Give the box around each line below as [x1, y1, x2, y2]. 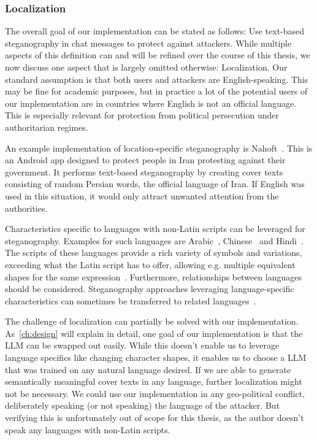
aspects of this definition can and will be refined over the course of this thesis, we [5, 48, 310, 61]
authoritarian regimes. [5, 120, 88, 133]
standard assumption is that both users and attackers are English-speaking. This [5, 72, 308, 85]
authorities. [5, 201, 48, 214]
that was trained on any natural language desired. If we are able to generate [5, 363, 291, 376]
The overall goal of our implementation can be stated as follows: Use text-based [5, 25, 305, 37]
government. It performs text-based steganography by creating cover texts [5, 165, 283, 178]
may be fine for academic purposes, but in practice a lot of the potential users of [5, 85, 308, 98]
